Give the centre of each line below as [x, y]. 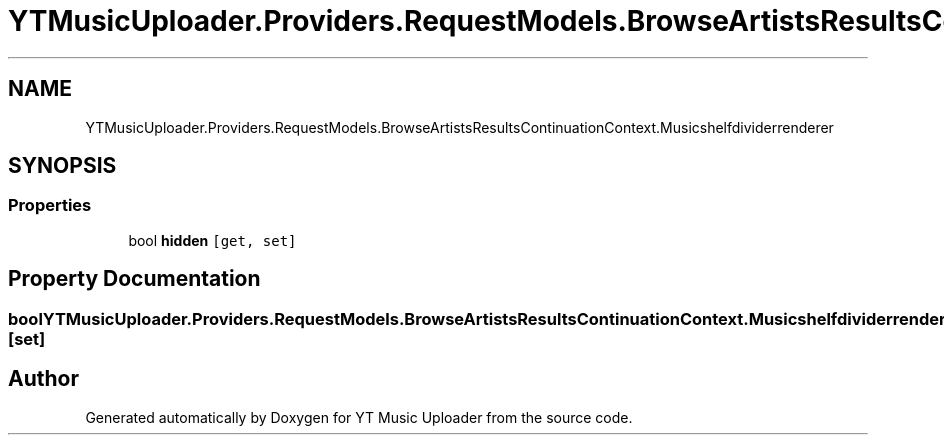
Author [43, 379]
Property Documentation [134, 279]
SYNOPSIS [62, 166]
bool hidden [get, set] [212, 240]
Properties [50, 205]
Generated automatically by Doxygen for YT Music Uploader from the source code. [359, 417]
